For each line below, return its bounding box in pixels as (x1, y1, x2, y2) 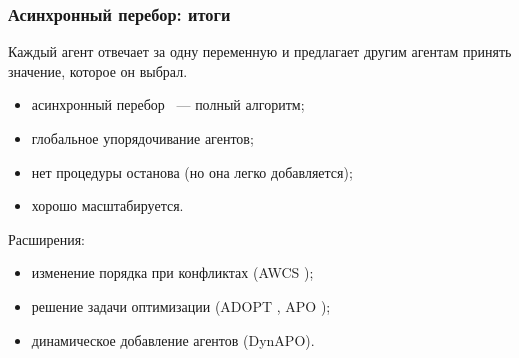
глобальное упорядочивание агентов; (31, 128, 254, 148)
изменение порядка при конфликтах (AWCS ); (31, 262, 314, 283)
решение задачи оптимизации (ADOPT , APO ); (31, 295, 331, 316)
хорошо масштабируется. (31, 195, 184, 216)
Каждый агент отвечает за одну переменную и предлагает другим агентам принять (8, 41, 512, 62)
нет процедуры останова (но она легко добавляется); (31, 161, 353, 182)
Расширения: (8, 228, 86, 249)
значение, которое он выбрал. (8, 60, 188, 81)
